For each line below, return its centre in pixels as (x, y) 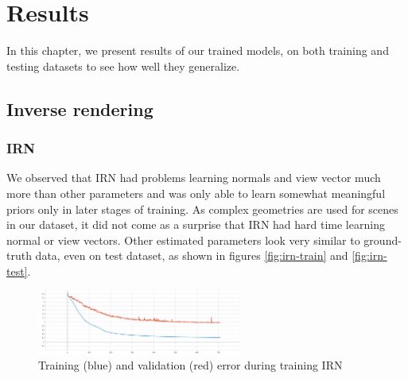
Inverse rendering (80, 108)
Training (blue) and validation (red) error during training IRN (190, 364)
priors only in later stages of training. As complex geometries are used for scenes (202, 209)
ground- (383, 240)
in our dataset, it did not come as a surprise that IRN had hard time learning (196, 224)
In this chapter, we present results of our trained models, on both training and (198, 50)
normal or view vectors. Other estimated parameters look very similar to (183, 240)
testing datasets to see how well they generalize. (123, 66)
